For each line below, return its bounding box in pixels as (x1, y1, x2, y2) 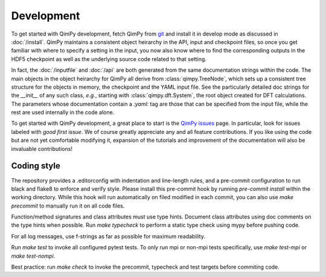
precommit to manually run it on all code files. (11, 202, 125, 209)
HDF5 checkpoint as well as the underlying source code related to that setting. (11, 55, 206, 63)
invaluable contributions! (11, 145, 72, 152)
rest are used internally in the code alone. (11, 109, 115, 116)
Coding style (11, 161, 60, 171)
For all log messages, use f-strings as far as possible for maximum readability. (11, 232, 205, 240)
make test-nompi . (11, 252, 56, 259)
